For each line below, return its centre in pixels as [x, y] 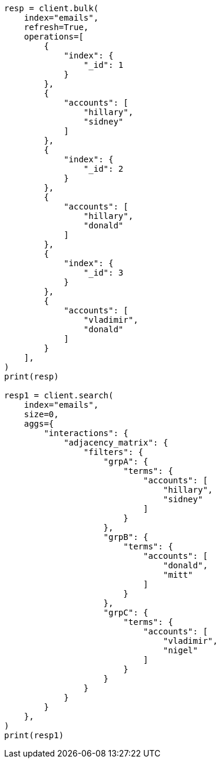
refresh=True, [56, 27]
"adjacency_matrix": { [116, 443]
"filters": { [113, 452]
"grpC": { [126, 613]
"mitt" [178, 575]
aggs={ [39, 424]
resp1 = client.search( [59, 395]
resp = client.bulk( [52, 8]
